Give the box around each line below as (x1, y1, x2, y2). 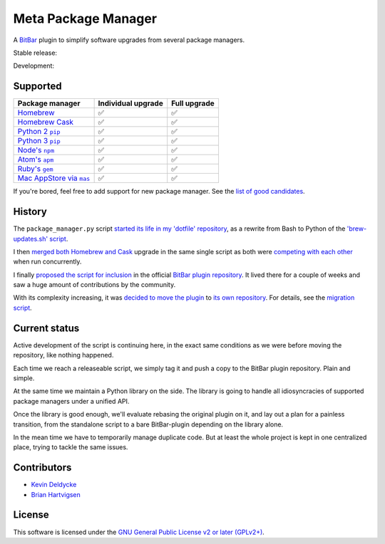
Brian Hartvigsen (31, 490, 81, 498)
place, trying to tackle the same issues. (13, 443, 128, 451)
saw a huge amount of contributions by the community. (13, 281, 176, 289)
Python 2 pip (17, 127, 61, 137)
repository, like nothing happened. (13, 351, 114, 360)
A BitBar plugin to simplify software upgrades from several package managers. (13, 36, 245, 44)
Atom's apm (17, 155, 54, 164)
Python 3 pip (17, 136, 61, 146)
